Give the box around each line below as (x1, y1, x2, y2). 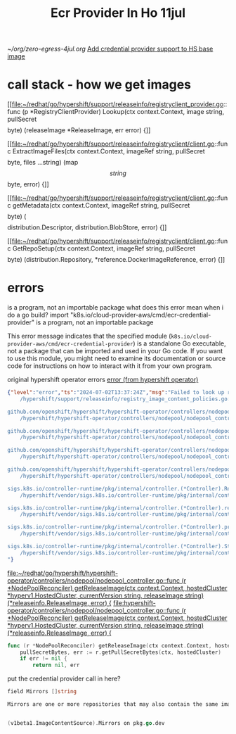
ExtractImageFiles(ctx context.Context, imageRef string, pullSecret (12, 147, 205, 156)
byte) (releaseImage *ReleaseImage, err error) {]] (7, 126, 151, 134)
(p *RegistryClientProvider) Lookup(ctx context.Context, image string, (22, 108, 225, 116)
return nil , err (32, 662, 80, 669)
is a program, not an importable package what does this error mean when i (7, 303, 223, 312)
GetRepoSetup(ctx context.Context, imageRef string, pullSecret (12, 244, 195, 253)
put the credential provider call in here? (7, 674, 121, 683)
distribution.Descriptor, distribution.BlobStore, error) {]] (7, 223, 167, 232)
